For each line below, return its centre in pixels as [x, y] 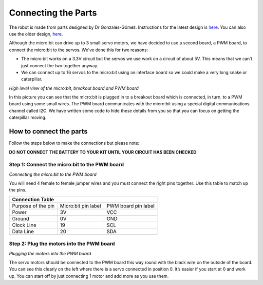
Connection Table [33, 199]
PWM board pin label [131, 206]
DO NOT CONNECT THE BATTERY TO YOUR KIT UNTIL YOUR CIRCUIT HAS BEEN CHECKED [103, 152]
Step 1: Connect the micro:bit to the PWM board [66, 165]
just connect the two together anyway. [60, 65]
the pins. [18, 190]
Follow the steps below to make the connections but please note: [74, 143]
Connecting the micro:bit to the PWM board [53, 174]
